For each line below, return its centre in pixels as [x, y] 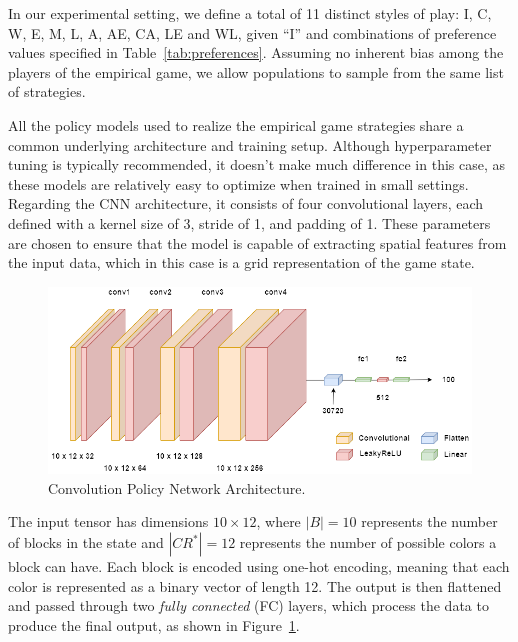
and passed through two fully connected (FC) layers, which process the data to [248, 605]
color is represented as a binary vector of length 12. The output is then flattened [255, 585]
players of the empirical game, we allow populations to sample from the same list [256, 71]
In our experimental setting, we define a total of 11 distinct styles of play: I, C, [250, 13]
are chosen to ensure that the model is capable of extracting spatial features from [257, 242]
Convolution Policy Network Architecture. [177, 487]
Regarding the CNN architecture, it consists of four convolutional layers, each [246, 203]
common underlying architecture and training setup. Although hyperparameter [250, 144]
